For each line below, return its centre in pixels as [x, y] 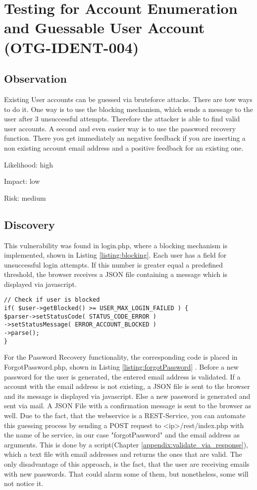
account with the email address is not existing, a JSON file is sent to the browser [127, 386]
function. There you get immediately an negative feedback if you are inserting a [125, 138]
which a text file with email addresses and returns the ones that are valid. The [123, 454]
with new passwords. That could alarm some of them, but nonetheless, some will [126, 473]
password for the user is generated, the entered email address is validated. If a [122, 376]
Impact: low [22, 181]
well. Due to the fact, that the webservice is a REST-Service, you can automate [125, 415]
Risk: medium [25, 197]
